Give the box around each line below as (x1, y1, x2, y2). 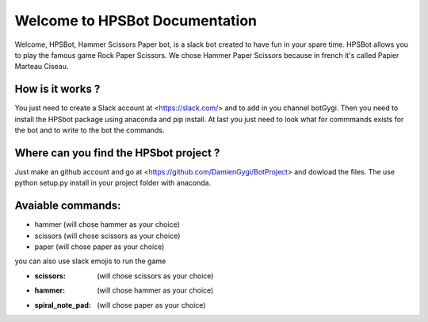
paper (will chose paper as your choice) (34, 242, 165, 251)
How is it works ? (14, 82, 101, 96)
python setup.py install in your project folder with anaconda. (14, 178, 212, 188)
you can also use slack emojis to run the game (14, 256, 166, 266)
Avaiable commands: (14, 199, 121, 213)
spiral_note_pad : (34, 300, 91, 309)
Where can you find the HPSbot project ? (14, 146, 220, 159)
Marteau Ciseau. (14, 62, 69, 71)
